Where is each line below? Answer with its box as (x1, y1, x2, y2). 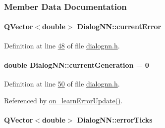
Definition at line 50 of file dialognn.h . (4, 79, 120, 89)
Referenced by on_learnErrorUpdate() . (4, 95, 123, 105)
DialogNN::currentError (77, 21, 162, 32)
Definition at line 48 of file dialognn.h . (4, 40, 120, 50)
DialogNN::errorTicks (77, 114, 153, 125)
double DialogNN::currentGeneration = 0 (4, 59, 149, 70)
